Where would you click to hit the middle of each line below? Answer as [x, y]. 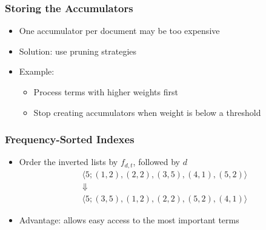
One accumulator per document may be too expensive [119, 31]
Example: [37, 71]
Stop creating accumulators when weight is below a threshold [147, 112]
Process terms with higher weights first [106, 92]
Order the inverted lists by [68, 162]
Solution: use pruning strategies [78, 51]
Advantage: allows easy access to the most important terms [129, 219]
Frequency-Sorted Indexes [70, 139]
